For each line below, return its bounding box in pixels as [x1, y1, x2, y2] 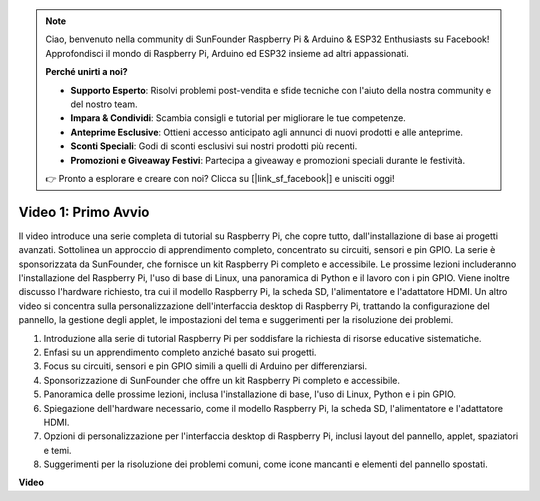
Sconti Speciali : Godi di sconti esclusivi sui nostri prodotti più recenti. [70, 140, 358, 152]
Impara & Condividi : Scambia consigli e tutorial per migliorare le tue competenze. [70, 112, 407, 124]
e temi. [43, 444, 72, 456]
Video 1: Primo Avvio [18, 203, 150, 220]
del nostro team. [70, 98, 138, 110]
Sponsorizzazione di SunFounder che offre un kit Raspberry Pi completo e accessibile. [43, 374, 400, 386]
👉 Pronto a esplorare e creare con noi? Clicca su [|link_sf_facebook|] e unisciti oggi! [45, 172, 395, 184]
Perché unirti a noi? [45, 66, 129, 78]
